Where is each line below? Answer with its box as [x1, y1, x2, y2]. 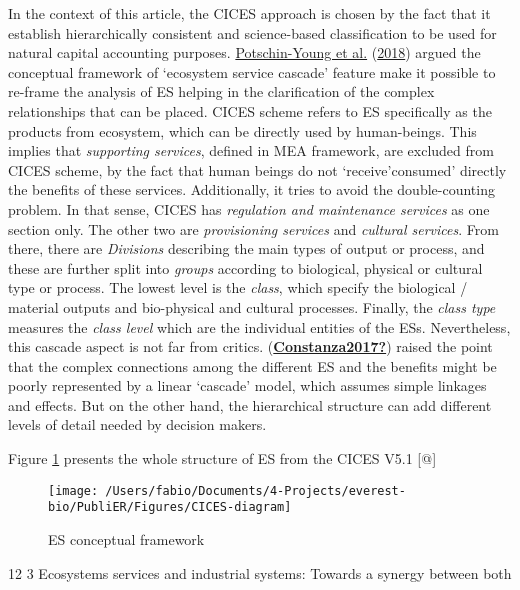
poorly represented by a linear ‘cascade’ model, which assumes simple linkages [8, 375, 487, 396]
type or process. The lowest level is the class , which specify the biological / [8, 277, 468, 298]
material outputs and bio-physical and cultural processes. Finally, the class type [8, 296, 496, 317]
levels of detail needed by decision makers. [8, 414, 267, 435]
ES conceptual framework [48, 528, 205, 549]
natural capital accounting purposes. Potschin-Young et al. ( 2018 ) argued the [8, 42, 481, 63]
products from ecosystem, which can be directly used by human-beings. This [8, 120, 477, 141]
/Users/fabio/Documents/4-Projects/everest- [105, 483, 406, 498]
